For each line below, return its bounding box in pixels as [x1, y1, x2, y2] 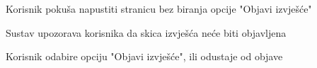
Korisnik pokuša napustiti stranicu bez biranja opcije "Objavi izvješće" [6, 1, 312, 16]
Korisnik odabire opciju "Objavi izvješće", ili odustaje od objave [6, 49, 283, 64]
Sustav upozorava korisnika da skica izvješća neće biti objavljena [6, 25, 287, 40]
